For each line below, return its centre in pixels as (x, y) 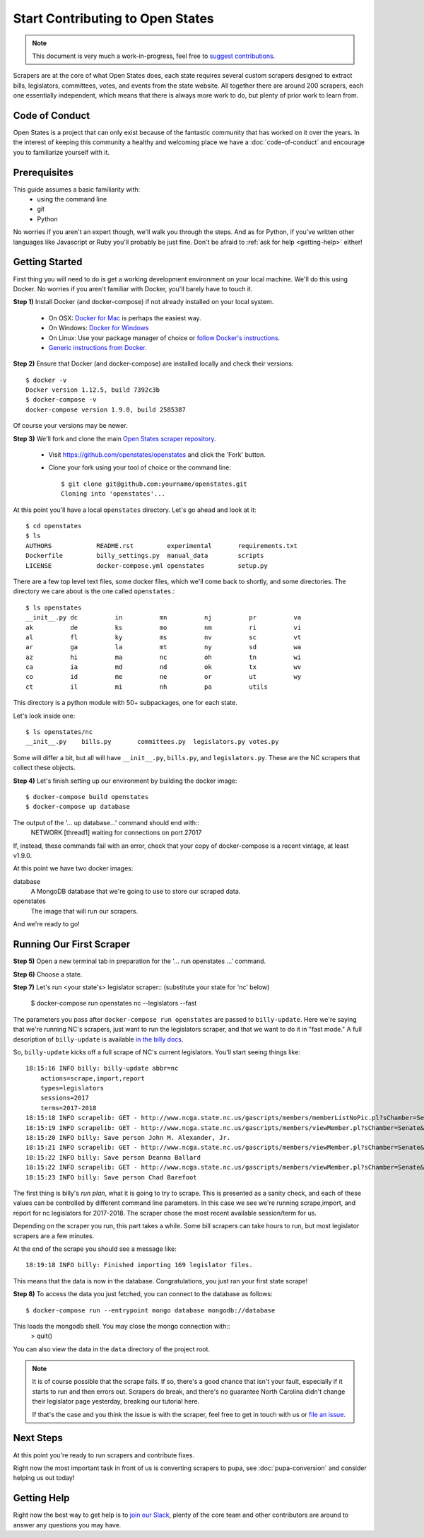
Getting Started (48, 262)
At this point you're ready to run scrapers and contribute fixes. (104, 1455)
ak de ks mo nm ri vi (164, 627)
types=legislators (72, 1088)
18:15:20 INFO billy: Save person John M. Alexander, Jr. (128, 1138)
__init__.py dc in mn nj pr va (164, 618)
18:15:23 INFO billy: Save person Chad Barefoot (111, 1177)
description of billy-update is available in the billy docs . (98, 1039)
